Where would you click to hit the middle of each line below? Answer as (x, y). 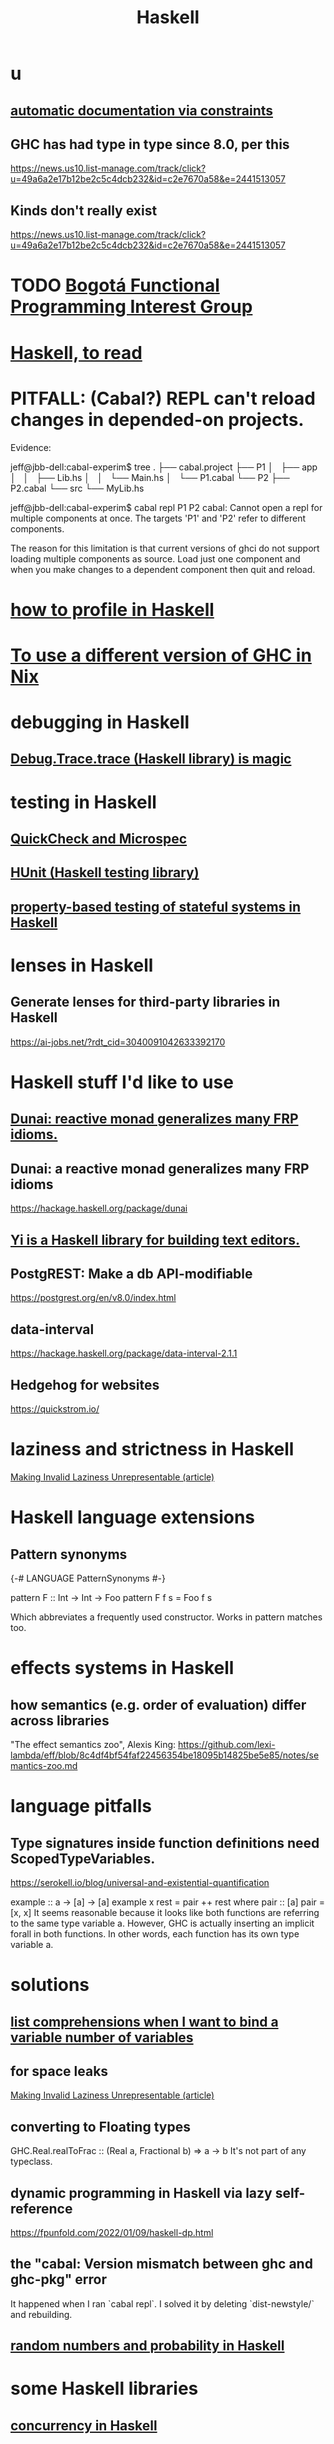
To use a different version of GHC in (161, 655)
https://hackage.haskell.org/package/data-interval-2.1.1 (124, 1353)
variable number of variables (102, 2037)
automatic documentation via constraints (142, 110)
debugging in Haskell (100, 722)
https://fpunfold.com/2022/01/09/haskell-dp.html (112, 2232)
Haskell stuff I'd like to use (122, 1082)
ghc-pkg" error (58, 2279)
